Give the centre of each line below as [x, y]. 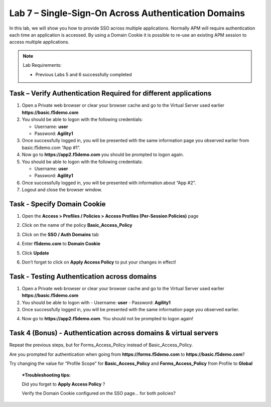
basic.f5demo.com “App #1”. [51, 148]
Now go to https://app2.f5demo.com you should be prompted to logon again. [103, 155]
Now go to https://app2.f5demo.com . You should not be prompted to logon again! [107, 319]
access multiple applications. [39, 42]
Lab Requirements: [42, 65]
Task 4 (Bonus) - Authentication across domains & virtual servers [114, 333]
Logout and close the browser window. [62, 190]
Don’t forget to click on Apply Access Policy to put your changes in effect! [99, 262]
